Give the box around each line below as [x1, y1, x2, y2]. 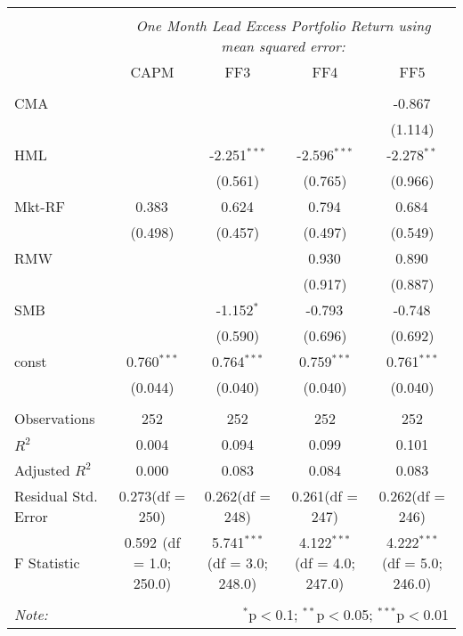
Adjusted [14, 460, 70, 480]
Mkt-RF [14, 196, 65, 216]
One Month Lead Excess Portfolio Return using [135, 15, 431, 36]
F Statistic [14, 552, 80, 573]
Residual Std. [14, 485, 98, 506]
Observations [14, 408, 95, 428]
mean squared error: [221, 36, 345, 56]
